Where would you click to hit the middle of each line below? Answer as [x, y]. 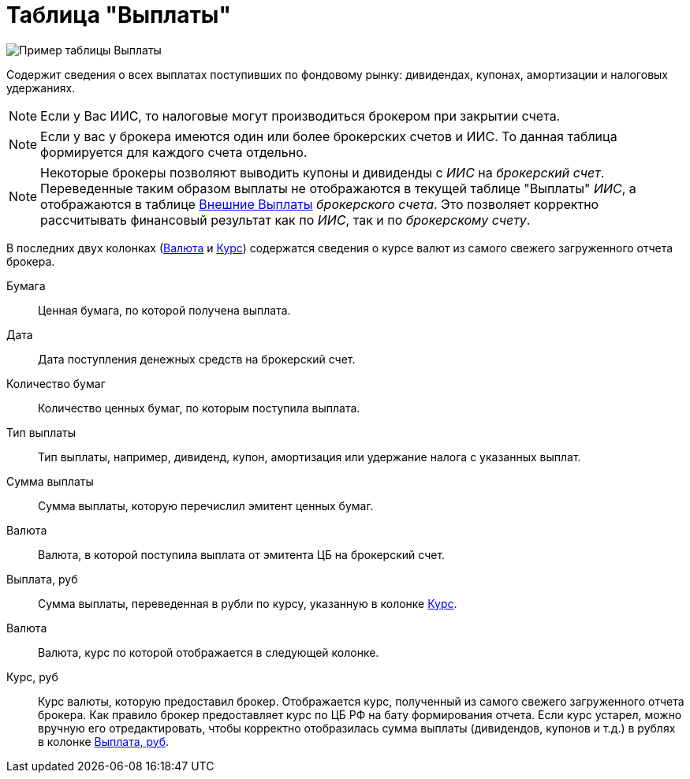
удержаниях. [41, 88]
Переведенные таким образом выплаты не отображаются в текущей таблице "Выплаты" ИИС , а [338, 188]
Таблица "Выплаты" [119, 15]
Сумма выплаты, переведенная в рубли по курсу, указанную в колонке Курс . [248, 603]
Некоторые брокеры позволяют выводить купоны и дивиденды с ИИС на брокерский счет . [323, 172]
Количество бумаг [56, 383]
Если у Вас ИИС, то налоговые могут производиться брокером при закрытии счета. [300, 116]
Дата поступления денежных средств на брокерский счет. [197, 359]
